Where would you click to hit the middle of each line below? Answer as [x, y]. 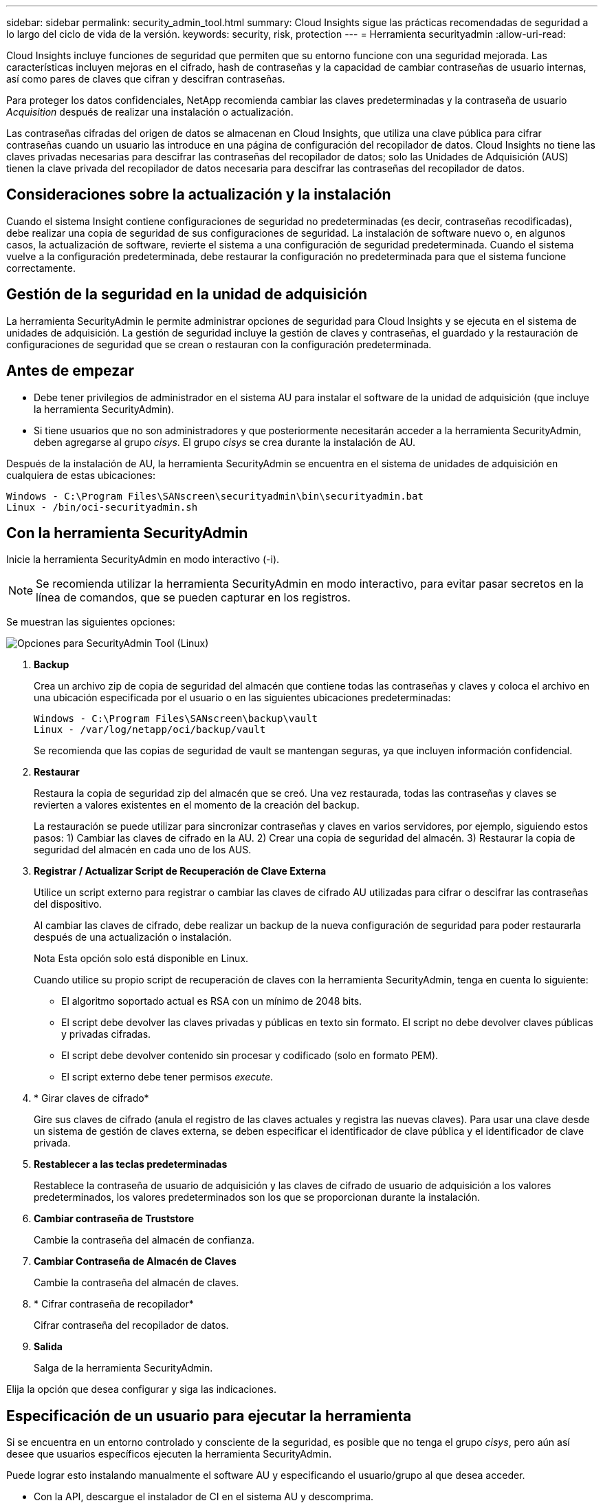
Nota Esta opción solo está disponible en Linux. [141, 959]
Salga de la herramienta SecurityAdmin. [123, 1368]
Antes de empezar [70, 371]
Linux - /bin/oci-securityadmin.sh [102, 507]
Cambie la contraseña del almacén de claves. [136, 1283]
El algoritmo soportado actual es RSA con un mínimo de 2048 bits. [212, 1001]
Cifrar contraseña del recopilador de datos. [131, 1325]
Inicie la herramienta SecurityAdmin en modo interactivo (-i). [143, 559]
